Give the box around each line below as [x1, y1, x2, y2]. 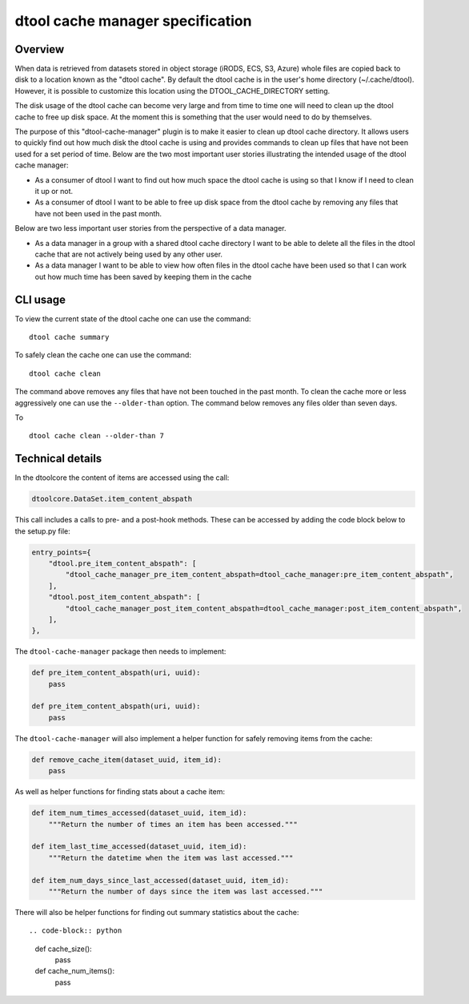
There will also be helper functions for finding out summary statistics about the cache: [14, 907, 299, 917]
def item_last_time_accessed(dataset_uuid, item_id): [31, 842, 247, 851]
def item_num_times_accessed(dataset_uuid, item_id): [31, 808, 247, 817]
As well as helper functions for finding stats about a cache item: [14, 787, 226, 796]
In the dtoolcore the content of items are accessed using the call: [14, 473, 230, 482]
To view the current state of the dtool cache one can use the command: [14, 313, 251, 324]
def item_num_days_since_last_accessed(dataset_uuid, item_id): [31, 876, 290, 885]
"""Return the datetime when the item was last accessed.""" [48, 853, 294, 862]
